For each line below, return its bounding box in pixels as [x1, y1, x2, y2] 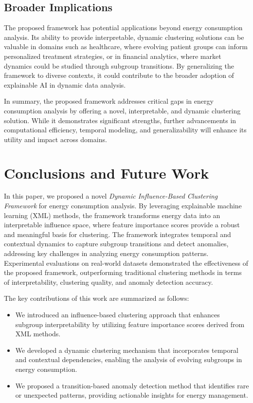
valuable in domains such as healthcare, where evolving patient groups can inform [4, 41, 248, 52]
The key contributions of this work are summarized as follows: [4, 293, 189, 303]
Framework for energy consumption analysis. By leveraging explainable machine [4, 201, 242, 211]
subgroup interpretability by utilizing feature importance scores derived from [15, 319, 245, 329]
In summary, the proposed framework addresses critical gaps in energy [4, 96, 214, 106]
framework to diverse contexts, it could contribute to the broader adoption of [4, 70, 234, 80]
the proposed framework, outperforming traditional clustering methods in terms [4, 267, 242, 277]
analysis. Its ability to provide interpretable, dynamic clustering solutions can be [4, 32, 244, 42]
